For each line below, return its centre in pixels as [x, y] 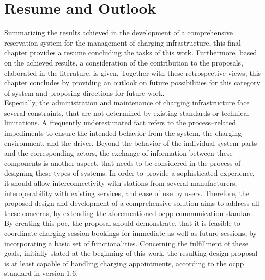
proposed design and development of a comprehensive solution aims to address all [132, 203]
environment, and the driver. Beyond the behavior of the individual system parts [131, 143]
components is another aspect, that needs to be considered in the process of [123, 163]
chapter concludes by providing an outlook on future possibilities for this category [132, 83]
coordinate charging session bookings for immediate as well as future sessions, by [130, 233]
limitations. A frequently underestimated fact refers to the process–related [120, 123]
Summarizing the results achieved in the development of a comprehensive [118, 33]
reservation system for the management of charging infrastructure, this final [123, 42]
